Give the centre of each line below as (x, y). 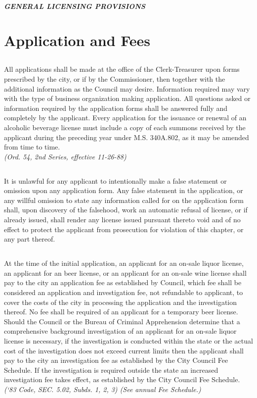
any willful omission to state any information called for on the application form (124, 200)
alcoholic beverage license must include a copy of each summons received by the (125, 127)
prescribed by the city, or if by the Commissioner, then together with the (115, 78)
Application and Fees (77, 40)
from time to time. (32, 147)
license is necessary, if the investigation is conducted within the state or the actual (128, 340)
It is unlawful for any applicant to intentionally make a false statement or (115, 180)
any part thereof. (30, 239)
